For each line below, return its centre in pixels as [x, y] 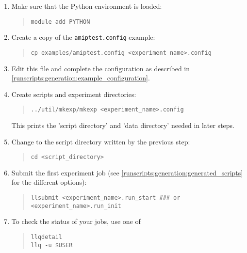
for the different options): [49, 182]
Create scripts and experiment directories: [74, 94]
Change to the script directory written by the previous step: [101, 141]
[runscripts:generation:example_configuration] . [81, 78]
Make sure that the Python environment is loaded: [87, 6]
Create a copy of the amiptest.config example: [83, 37]
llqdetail [47, 237]
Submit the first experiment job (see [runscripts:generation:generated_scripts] [127, 172]
